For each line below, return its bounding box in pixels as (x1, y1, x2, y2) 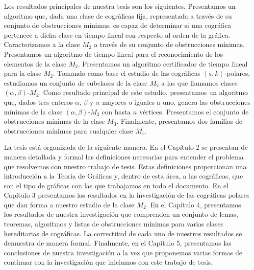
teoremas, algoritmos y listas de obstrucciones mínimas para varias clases (4, 219, 224, 229)
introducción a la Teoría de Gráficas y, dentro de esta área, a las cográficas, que (4, 171, 243, 181)
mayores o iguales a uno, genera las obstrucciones (102, 96, 251, 107)
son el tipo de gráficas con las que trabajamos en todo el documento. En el (4, 180, 229, 190)
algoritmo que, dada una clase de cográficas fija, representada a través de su (4, 10, 232, 21)
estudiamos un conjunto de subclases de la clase (4, 77, 148, 88)
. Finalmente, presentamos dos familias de (116, 116, 243, 126)
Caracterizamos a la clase (4, 39, 80, 49)
